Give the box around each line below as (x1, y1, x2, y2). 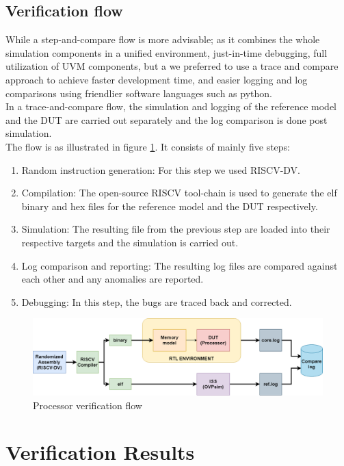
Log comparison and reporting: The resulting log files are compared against (21, 258, 338, 272)
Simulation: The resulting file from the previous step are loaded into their (21, 222, 330, 236)
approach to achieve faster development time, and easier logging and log (5, 72, 308, 86)
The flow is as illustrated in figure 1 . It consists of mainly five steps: (5, 139, 291, 153)
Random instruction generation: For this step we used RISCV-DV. (21, 162, 300, 177)
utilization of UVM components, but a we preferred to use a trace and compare (5, 59, 339, 73)
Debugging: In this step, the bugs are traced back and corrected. (21, 294, 292, 309)
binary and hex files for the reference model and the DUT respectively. (21, 198, 318, 213)
